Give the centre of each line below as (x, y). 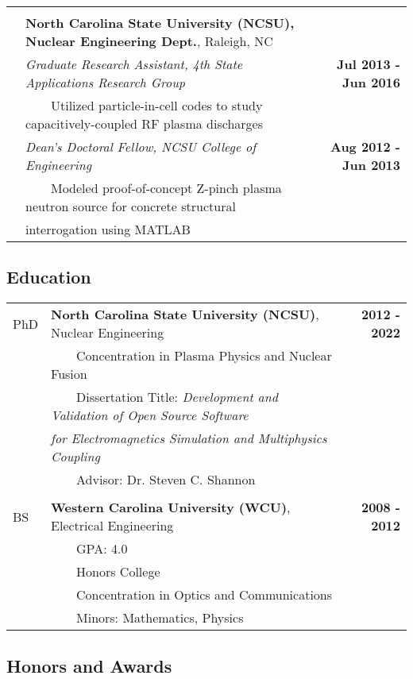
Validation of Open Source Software (150, 415)
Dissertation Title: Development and (177, 397)
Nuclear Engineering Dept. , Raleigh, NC (149, 41)
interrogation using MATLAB (108, 229)
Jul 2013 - (368, 64)
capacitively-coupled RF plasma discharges (144, 123)
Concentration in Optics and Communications (205, 595)
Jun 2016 (371, 82)
